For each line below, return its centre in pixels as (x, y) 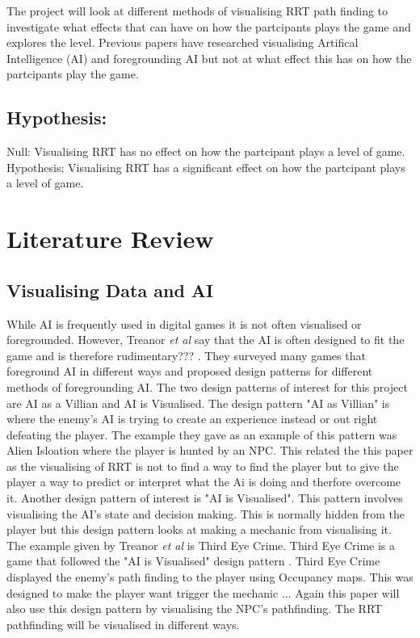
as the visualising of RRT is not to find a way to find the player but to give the (203, 466)
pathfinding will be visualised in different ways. (123, 624)
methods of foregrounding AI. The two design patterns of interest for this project (207, 386)
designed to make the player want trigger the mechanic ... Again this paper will (203, 592)
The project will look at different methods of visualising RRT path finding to (197, 10)
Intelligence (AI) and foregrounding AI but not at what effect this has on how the (209, 58)
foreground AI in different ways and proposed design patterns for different (190, 371)
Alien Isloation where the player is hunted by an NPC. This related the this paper (210, 450)
